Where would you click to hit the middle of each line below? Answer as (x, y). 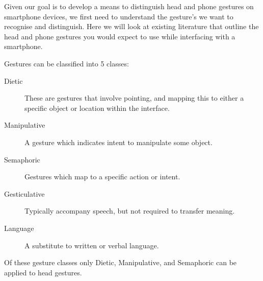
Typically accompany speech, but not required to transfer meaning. (130, 211)
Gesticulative (24, 193)
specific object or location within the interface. (97, 108)
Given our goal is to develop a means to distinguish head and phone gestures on (129, 6)
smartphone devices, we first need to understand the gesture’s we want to (119, 16)
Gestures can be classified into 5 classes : (67, 63)
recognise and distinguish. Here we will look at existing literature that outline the (131, 26)
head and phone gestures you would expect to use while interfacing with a (120, 36)
